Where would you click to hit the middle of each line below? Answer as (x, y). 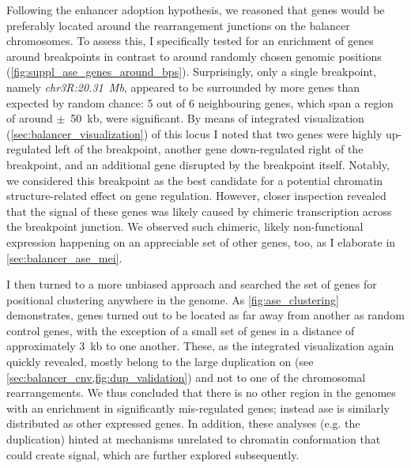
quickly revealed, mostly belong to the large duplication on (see (160, 362)
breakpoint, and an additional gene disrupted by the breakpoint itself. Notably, (198, 164)
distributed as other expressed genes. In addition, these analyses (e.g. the (183, 423)
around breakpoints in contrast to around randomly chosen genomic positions (194, 56)
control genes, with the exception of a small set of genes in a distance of (181, 330)
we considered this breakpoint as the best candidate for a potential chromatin (195, 180)
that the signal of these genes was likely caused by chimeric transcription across (199, 211)
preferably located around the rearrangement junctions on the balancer (178, 25)
